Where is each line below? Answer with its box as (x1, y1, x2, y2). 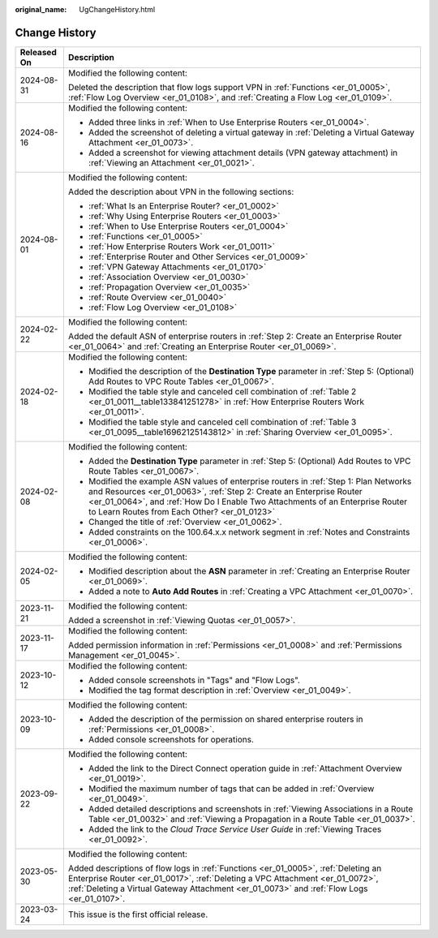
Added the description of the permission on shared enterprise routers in (88, 713, 363, 725)
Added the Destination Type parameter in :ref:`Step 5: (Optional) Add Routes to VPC (88, 455, 411, 467)
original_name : (15, 5, 67, 14)
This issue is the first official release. (67, 909, 208, 920)
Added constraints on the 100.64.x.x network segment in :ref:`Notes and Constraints (88, 526, 410, 537)
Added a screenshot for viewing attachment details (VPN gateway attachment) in (88, 147, 397, 158)
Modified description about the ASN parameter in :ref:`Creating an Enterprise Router (88, 565, 410, 576)
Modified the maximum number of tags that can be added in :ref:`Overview (88, 783, 375, 794)
